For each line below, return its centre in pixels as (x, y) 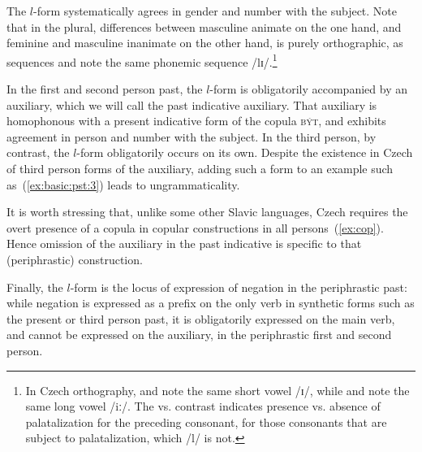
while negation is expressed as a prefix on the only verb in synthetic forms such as (211, 303)
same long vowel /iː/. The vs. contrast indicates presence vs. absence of (203, 406)
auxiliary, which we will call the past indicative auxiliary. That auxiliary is (192, 104)
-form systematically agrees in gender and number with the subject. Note (215, 11)
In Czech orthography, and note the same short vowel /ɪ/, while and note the (217, 390)
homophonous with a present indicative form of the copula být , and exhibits (196, 121)
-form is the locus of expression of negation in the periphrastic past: (239, 287)
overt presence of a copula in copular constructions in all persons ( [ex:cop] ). (195, 227)
